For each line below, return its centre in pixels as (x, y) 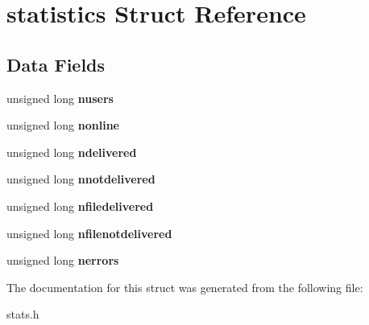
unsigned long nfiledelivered (80, 206)
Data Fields (56, 64)
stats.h (23, 314)
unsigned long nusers (60, 98)
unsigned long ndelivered (72, 152)
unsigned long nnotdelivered (81, 179)
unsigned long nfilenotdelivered (89, 233)
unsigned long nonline (63, 125)
